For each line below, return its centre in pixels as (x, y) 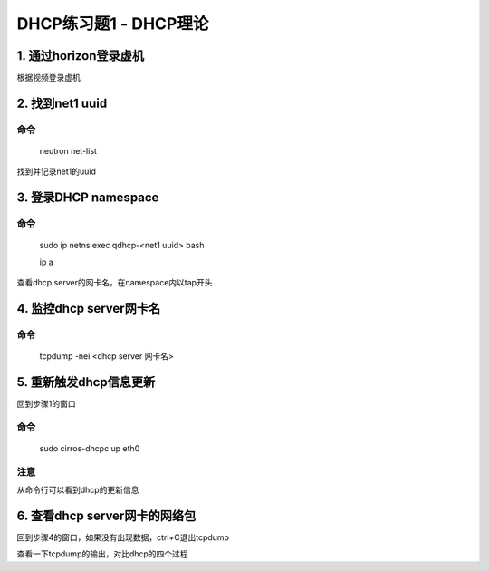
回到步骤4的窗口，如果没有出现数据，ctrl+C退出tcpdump (123, 537)
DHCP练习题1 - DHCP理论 (113, 24)
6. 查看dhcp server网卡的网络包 (106, 515)
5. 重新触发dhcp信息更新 (86, 382)
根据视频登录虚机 (48, 78)
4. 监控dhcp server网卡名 (89, 308)
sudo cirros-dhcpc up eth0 (90, 448)
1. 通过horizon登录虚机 (81, 56)
